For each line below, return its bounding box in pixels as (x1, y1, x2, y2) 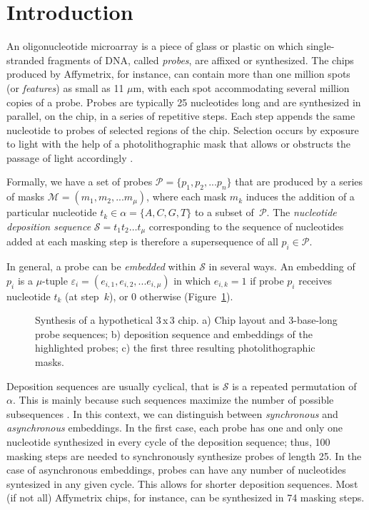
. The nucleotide (266, 205, 337, 220)
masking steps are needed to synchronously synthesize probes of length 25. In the (6, 448, 362, 463)
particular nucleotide (6, 205, 97, 220)
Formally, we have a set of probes (6, 174, 153, 189)
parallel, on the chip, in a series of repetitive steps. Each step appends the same (6, 108, 355, 123)
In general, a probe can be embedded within (6, 259, 196, 274)
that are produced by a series (235, 174, 363, 189)
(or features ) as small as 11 (6, 80, 124, 95)
